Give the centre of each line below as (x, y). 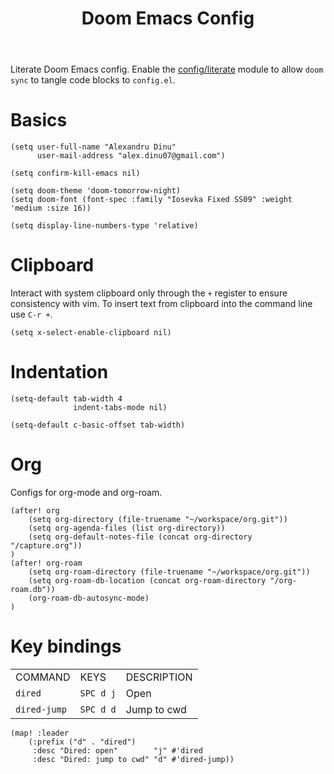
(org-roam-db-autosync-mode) (89, 598)
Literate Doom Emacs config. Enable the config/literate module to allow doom (167, 69)
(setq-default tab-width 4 (66, 399)
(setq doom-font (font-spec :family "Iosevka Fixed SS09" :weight (151, 200)
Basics (39, 120)
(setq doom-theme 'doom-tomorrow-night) (96, 191)
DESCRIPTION (159, 677)
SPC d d (98, 709)
